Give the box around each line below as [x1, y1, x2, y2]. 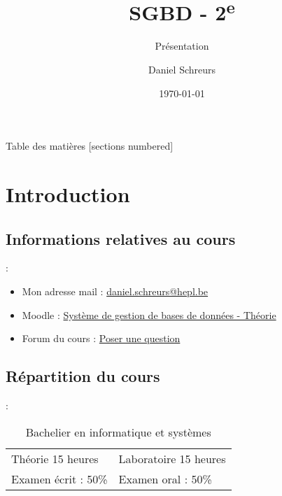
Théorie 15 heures [11, 450, 99, 467]
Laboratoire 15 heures [118, 450, 226, 467]
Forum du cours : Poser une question [22, 331, 181, 346]
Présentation [155, 38, 209, 53]
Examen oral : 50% [118, 470, 212, 487]
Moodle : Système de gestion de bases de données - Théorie [22, 307, 276, 322]
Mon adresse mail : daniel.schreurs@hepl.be [22, 284, 209, 298]
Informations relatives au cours [6, 227, 236, 249]
